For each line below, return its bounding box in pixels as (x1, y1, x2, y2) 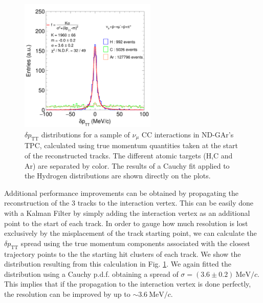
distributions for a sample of (41, 129, 130, 139)
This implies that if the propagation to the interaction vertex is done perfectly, (4, 278, 251, 289)
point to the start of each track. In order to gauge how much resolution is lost (4, 217, 248, 228)
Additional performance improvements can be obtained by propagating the (4, 187, 238, 198)
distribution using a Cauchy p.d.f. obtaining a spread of (4, 268, 179, 279)
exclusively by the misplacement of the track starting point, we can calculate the (4, 228, 257, 238)
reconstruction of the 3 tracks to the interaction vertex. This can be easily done (4, 197, 253, 208)
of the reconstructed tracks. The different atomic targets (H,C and (25, 150, 233, 161)
